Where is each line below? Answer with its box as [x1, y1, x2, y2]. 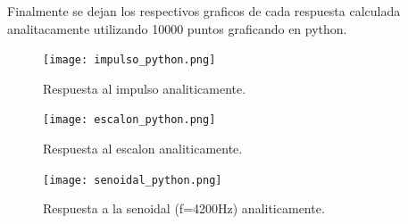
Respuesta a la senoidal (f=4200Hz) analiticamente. [43, 199, 325, 218]
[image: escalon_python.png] [43, 113, 216, 127]
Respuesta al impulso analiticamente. [43, 79, 246, 97]
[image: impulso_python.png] [43, 54, 216, 67]
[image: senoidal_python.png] [43, 173, 222, 187]
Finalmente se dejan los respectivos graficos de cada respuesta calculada [7, 2, 401, 20]
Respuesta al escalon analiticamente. [43, 139, 243, 158]
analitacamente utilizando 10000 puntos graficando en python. [7, 19, 347, 37]
